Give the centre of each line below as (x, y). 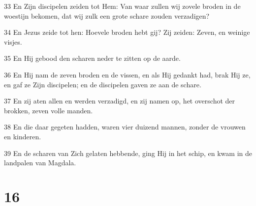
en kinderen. (23, 136)
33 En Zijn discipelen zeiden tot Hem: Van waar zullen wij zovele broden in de (122, 6)
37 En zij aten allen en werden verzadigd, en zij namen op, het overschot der (120, 101)
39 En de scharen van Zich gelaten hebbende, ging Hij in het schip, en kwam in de (128, 153)
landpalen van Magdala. (40, 163)
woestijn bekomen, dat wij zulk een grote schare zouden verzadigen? (107, 15)
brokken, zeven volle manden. (48, 110)
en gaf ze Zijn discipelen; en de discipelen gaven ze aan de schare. (103, 84)
